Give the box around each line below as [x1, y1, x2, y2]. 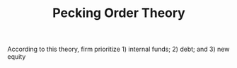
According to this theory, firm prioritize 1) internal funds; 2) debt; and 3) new [7, 45, 230, 54]
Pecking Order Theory [52, 5, 185, 21]
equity [7, 52, 26, 61]
